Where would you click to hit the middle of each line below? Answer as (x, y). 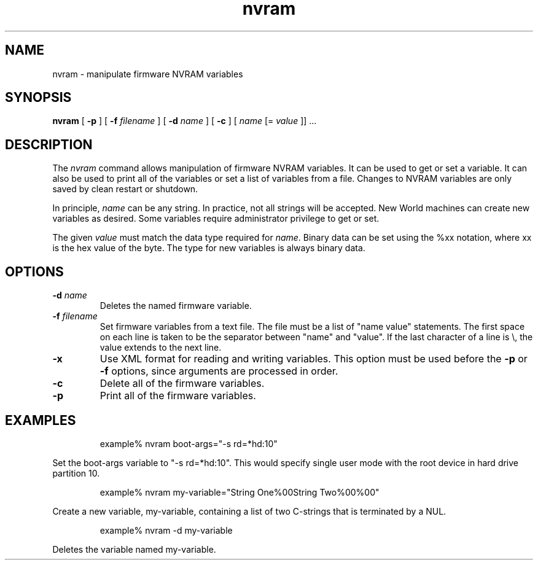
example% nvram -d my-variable (166, 530)
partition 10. (76, 473)
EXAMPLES (41, 420)
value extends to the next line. (161, 348)
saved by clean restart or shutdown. (125, 189)
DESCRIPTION (49, 144)
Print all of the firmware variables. (178, 396)
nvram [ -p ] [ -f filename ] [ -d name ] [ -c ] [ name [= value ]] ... (185, 121)
